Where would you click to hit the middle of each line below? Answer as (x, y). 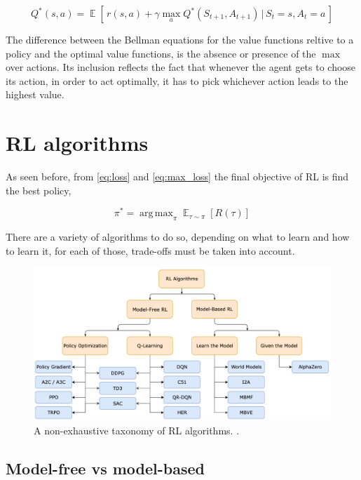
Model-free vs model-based (105, 468)
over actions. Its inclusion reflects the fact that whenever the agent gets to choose (181, 67)
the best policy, (39, 190)
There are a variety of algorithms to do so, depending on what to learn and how (178, 237)
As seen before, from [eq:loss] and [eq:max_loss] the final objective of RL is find (177, 176)
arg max (156, 214)
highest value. (35, 94)
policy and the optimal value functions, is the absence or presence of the (161, 53)
